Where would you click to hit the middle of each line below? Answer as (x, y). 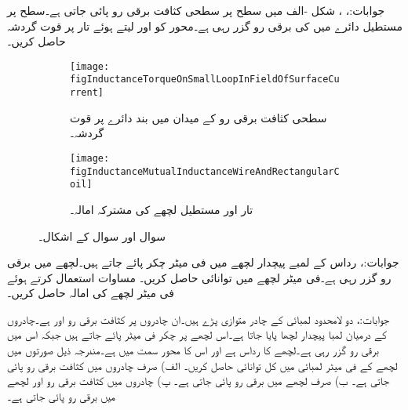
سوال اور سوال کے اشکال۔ (102, 236)
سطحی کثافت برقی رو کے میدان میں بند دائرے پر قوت (199, 117)
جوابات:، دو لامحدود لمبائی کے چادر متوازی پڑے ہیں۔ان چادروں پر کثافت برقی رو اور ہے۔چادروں (199, 319)
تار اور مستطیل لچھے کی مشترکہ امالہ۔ (162, 209)
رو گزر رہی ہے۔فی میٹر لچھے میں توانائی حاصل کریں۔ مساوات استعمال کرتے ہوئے (199, 277)
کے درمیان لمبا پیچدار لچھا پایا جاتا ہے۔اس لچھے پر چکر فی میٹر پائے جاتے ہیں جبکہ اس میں (197, 334)
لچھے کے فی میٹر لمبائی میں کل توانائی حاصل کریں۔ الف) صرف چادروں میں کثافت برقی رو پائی (202, 365)
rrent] (87, 93)
